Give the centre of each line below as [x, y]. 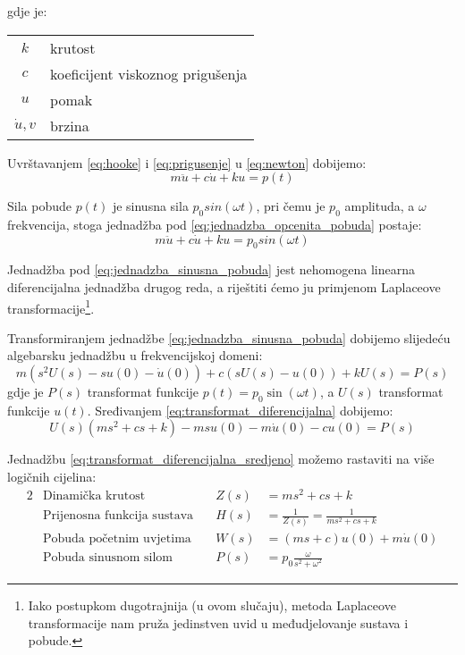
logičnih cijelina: [52, 476]
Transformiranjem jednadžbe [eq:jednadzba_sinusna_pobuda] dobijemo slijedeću [229, 337]
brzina [70, 125]
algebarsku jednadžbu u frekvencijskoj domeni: [135, 355]
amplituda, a [380, 206]
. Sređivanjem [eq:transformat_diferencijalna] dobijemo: [240, 410]
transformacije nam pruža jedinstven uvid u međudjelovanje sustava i [218, 622]
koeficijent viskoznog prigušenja [149, 73]
